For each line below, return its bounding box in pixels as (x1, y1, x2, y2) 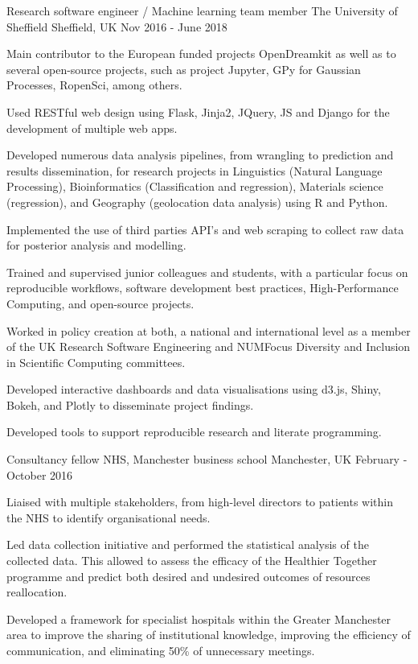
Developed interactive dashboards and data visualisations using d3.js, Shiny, (6, 381, 381, 398)
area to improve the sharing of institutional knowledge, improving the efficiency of (6, 626, 411, 643)
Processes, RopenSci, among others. (6, 76, 182, 93)
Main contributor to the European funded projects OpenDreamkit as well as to (6, 45, 396, 62)
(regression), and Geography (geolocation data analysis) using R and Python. (6, 193, 388, 210)
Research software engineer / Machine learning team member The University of (6, 2, 398, 19)
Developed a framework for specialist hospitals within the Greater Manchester (6, 610, 391, 627)
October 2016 (6, 466, 73, 483)
